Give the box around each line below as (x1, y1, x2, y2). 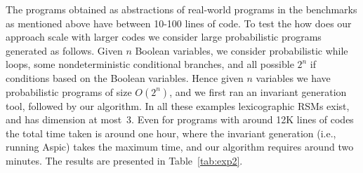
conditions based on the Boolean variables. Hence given (6, 70, 244, 85)
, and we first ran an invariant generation (169, 84, 347, 99)
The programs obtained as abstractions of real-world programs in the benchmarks (6, 2, 357, 16)
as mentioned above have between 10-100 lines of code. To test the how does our (6, 15, 352, 30)
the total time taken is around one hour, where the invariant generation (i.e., (6, 125, 336, 140)
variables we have (256, 70, 331, 85)
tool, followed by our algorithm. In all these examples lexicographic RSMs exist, (6, 98, 350, 113)
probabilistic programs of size (6, 84, 132, 99)
